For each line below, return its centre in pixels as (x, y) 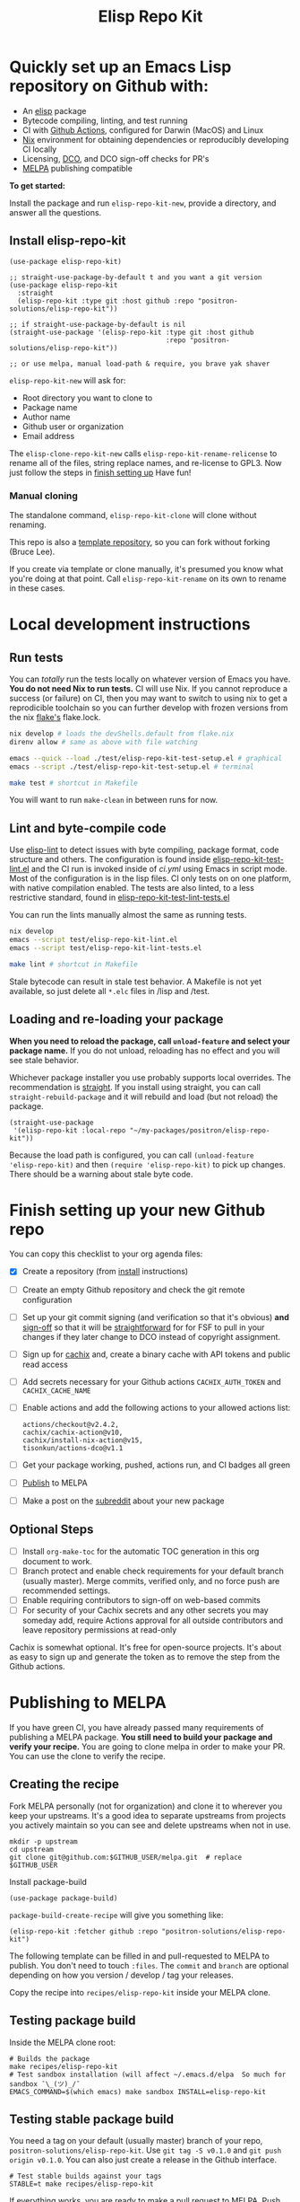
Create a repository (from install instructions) (105, 1272)
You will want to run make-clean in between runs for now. (114, 800)
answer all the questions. (56, 212)
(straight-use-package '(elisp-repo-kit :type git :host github (132, 332)
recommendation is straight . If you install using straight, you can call (135, 1087)
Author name (46, 417)
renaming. (28, 525)
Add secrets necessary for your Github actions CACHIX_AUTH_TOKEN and (152, 1381)
